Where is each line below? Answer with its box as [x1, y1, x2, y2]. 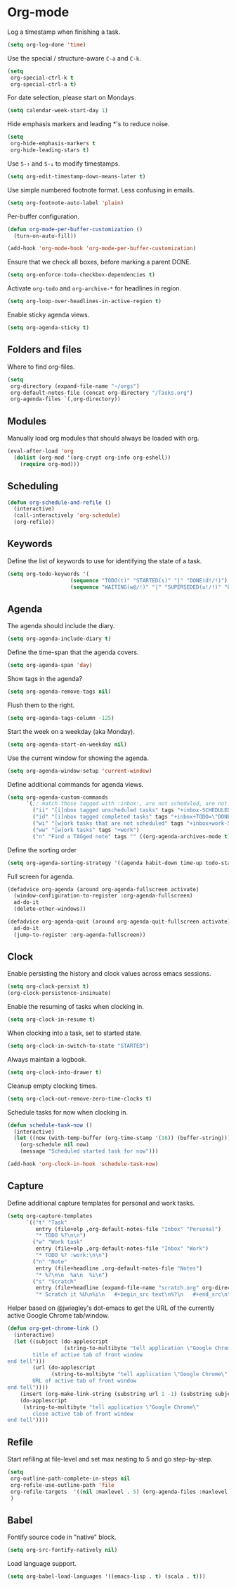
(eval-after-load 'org [7, 448, 74, 455]
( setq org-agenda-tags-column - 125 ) [7, 714, 114, 721]
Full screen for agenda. [7, 872, 74, 881]
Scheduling [7, 480, 58, 492]
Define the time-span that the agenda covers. [7, 648, 139, 656]
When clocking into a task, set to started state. [7, 1029, 142, 1037]
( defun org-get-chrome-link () [7, 1325, 99, 1332]
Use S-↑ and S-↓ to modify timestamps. [7, 159, 121, 168]
